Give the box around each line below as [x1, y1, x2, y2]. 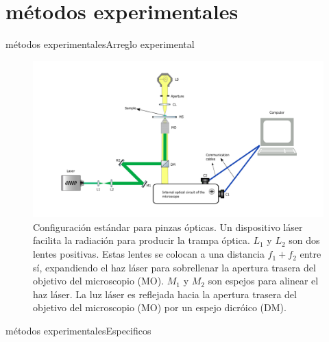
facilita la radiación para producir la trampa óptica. [33, 233, 250, 247]
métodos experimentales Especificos [5, 323, 151, 338]
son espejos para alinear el [208, 273, 319, 288]
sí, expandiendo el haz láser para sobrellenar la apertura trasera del [33, 260, 316, 274]
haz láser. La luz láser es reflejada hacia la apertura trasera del [33, 286, 297, 301]
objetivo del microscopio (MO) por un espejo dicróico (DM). [33, 300, 287, 315]
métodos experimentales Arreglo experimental [5, 37, 195, 51]
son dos [289, 233, 320, 247]
